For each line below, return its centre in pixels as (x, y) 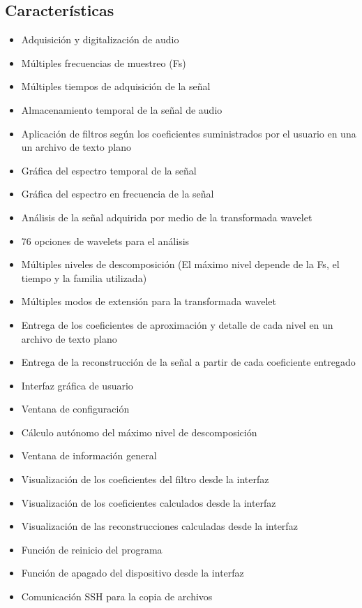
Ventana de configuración (75, 409)
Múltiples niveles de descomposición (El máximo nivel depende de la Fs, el (180, 264)
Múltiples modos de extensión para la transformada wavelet (149, 301)
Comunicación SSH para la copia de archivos (117, 596)
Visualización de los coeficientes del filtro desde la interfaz (145, 479)
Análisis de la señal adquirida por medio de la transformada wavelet (167, 217)
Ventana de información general (89, 455)
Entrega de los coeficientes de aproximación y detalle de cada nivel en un (177, 324)
